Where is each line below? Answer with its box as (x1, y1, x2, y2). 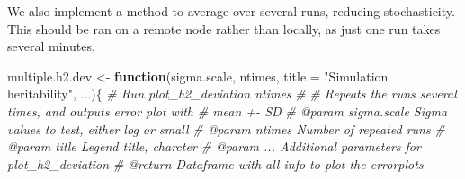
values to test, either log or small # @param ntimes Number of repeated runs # (7, 119, 445, 138)
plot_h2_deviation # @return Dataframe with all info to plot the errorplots (7, 154, 424, 173)
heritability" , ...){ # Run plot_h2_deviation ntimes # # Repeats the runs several (7, 84, 457, 103)
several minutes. (7, 37, 95, 55)
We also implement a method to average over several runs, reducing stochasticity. (7, 2, 455, 20)
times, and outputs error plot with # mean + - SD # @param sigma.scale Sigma (7, 101, 448, 120)
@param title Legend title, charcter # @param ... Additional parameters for (7, 137, 421, 156)
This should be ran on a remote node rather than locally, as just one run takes (7, 19, 441, 38)
